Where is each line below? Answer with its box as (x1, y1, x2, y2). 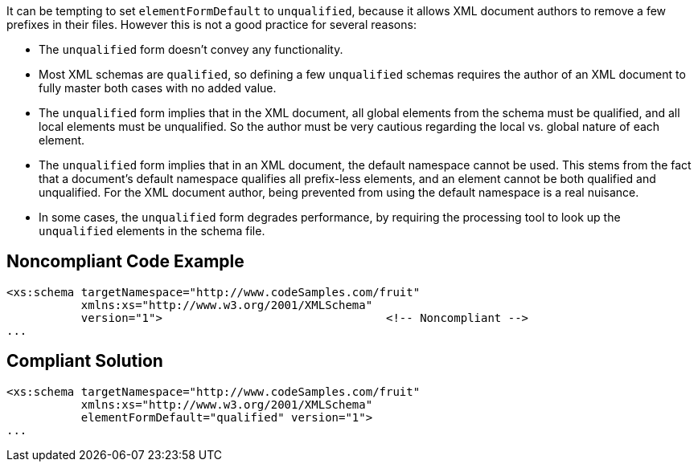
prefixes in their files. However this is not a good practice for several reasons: (6, 18, 417, 31)
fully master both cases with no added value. (39, 81, 277, 95)
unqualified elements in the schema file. (39, 224, 265, 238)
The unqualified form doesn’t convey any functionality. (39, 43, 343, 56)
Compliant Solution (6, 351, 163, 372)
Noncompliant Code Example (6, 251, 244, 272)
